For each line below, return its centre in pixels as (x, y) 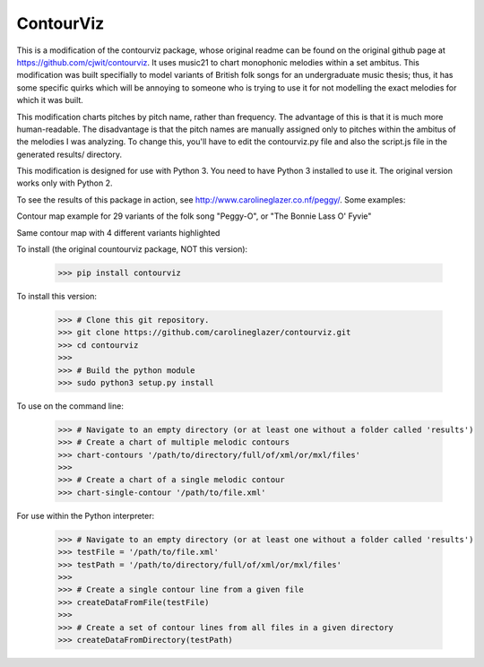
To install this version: (57, 296)
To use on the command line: (70, 406)
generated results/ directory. (69, 154)
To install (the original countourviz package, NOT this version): (132, 249)
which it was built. (50, 100)
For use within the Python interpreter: (86, 515)
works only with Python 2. (65, 183)
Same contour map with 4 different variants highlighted (118, 232)
